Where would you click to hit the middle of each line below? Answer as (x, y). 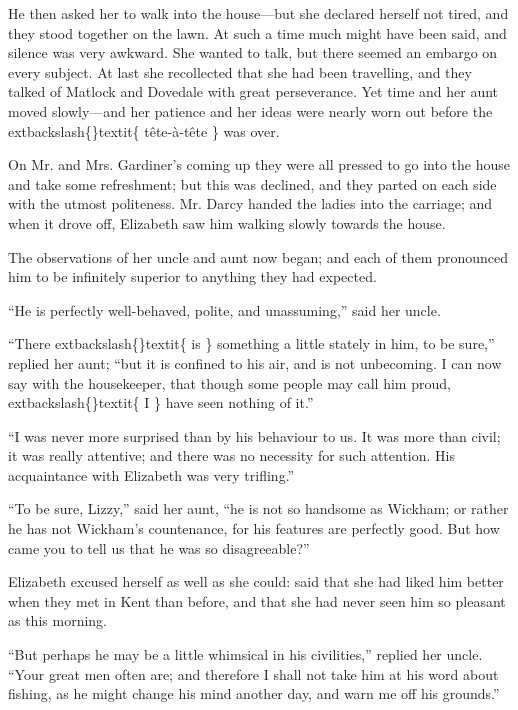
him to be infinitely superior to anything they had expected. (192, 276)
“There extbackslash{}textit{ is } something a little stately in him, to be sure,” (251, 343)
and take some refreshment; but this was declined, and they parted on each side (252, 183)
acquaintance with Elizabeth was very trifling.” (151, 474)
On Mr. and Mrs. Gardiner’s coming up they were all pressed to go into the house (259, 164)
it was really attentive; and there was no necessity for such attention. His (231, 455)
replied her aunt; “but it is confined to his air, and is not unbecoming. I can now (255, 362)
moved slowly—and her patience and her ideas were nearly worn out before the (250, 110)
